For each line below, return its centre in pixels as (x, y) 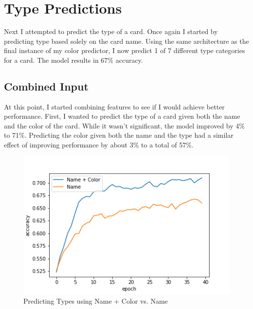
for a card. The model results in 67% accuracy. (73, 60)
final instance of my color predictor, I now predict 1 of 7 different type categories (125, 50)
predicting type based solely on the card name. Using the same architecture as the (126, 41)
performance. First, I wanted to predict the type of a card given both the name (122, 116)
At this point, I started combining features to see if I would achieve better (114, 106)
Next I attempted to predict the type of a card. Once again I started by (111, 31)
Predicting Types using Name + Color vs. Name (96, 300)
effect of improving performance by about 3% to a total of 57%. (99, 145)
